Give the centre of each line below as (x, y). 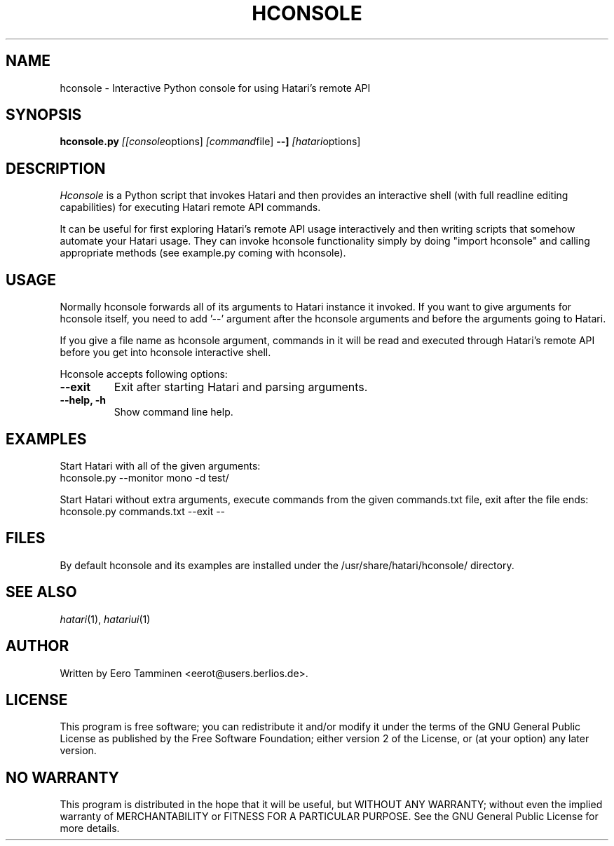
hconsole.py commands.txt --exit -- (143, 511)
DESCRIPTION (56, 168)
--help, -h (83, 400)
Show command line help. (173, 412)
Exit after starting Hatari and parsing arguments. (241, 387)
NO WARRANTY (62, 777)
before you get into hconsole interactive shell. (165, 353)
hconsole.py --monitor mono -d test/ (144, 477)
